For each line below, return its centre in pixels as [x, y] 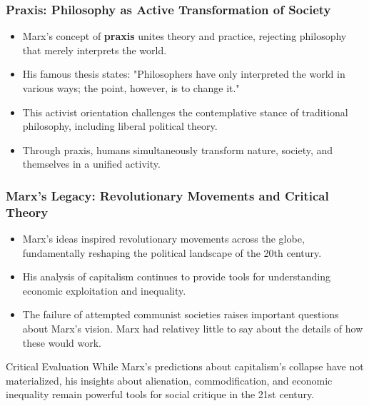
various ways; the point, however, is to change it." [131, 88]
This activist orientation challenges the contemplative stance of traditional [185, 112]
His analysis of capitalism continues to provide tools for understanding [176, 276]
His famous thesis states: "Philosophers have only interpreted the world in [184, 74]
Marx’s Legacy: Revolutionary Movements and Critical [167, 195]
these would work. [62, 342]
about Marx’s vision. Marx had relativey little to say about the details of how [193, 329]
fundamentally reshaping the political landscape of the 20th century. [172, 252]
